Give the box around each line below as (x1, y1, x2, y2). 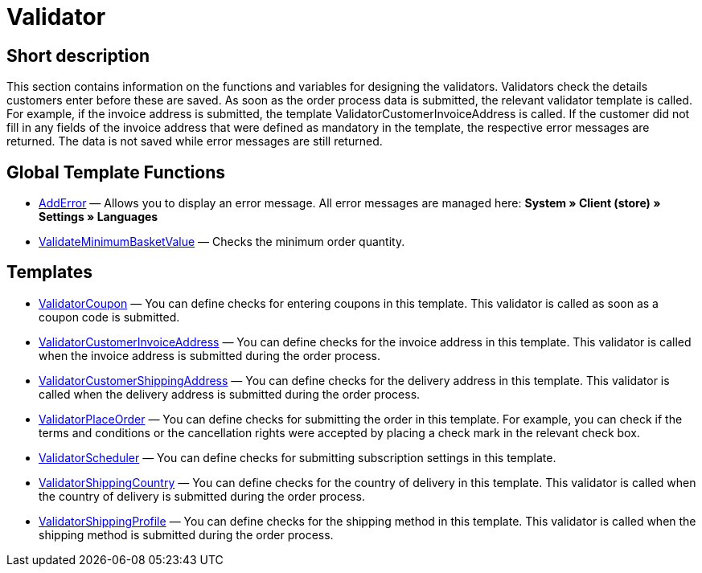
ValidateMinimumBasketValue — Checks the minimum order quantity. (39, 235, 405, 249)
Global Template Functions (6, 162, 225, 182)
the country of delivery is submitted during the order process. (39, 489, 365, 503)
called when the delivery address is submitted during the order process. (39, 387, 421, 401)
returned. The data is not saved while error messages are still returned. (6, 134, 383, 149)
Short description (6, 45, 150, 66)
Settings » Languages (39, 210, 158, 224)
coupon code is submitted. (39, 309, 180, 324)
